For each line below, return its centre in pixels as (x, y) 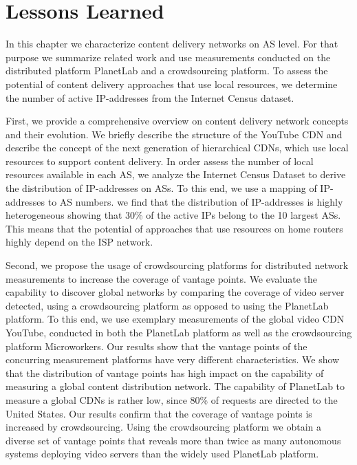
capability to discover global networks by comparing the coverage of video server (175, 292)
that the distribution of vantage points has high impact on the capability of (165, 372)
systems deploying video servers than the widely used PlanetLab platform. (162, 454)
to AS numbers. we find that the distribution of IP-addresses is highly (195, 201)
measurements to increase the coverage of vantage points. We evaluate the (162, 278)
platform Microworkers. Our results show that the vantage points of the (156, 346)
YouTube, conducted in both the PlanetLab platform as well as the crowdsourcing (179, 332)
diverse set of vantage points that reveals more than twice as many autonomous (173, 440)
